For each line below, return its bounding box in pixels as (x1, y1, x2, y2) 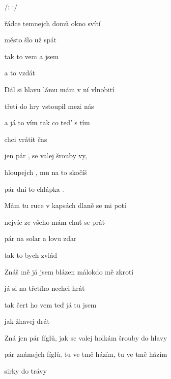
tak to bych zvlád (4, 249, 57, 260)
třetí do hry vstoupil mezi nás (4, 101, 94, 111)
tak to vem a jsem (4, 51, 59, 61)
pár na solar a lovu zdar (4, 233, 77, 243)
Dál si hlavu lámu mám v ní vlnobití (4, 84, 114, 94)
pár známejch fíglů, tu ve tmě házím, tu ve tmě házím (4, 349, 167, 359)
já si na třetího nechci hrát (4, 283, 85, 293)
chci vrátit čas (4, 134, 47, 144)
